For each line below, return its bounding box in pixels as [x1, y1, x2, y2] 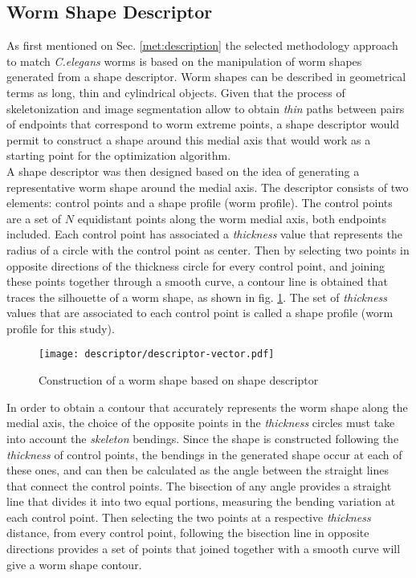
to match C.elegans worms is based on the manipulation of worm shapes [6, 52, 362, 69]
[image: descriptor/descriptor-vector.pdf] [39, 348, 275, 360]
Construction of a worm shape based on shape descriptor [39, 372, 319, 389]
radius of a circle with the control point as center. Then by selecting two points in [6, 241, 410, 258]
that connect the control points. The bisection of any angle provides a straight [6, 477, 392, 494]
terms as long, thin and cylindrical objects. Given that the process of [6, 83, 345, 100]
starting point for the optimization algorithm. [6, 147, 231, 164]
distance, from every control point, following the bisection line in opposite [6, 524, 369, 541]
